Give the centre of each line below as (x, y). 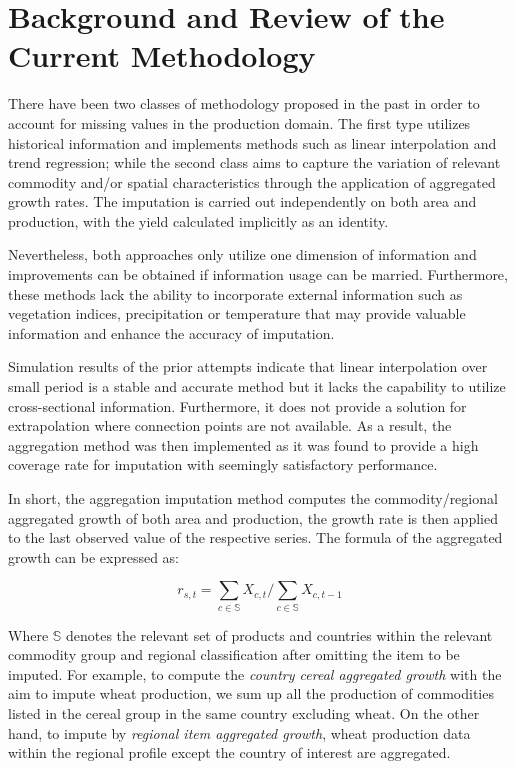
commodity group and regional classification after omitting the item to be (234, 654)
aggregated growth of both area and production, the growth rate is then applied (253, 517)
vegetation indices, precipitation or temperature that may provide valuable (237, 313)
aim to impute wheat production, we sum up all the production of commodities (251, 693)
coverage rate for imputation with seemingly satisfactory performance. (223, 464)
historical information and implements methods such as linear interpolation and (252, 142)
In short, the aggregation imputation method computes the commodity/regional (253, 498)
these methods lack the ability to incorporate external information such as (235, 293)
